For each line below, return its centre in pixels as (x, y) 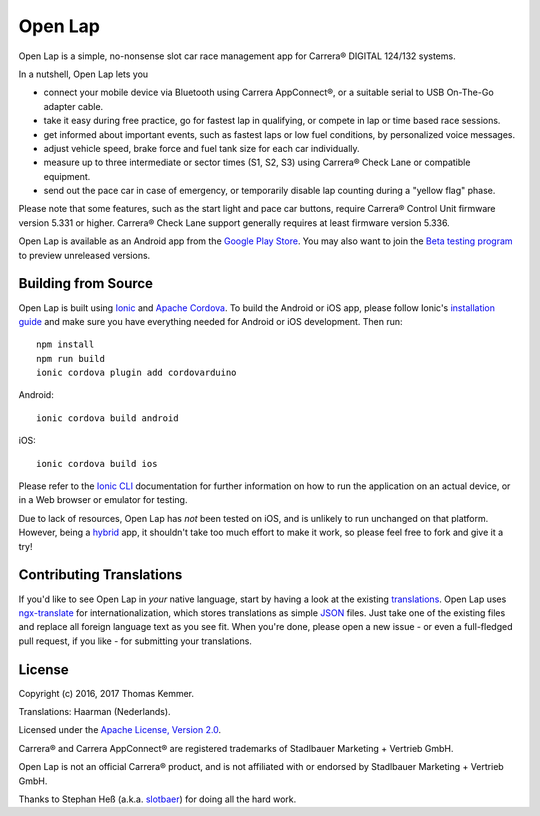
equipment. (67, 176)
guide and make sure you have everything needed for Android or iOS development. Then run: (211, 321)
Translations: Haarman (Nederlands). (94, 711)
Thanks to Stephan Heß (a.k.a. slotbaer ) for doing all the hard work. (157, 799)
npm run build (70, 358)
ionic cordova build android (107, 418)
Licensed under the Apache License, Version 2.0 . (120, 730)
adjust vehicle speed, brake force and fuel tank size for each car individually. (201, 148)
